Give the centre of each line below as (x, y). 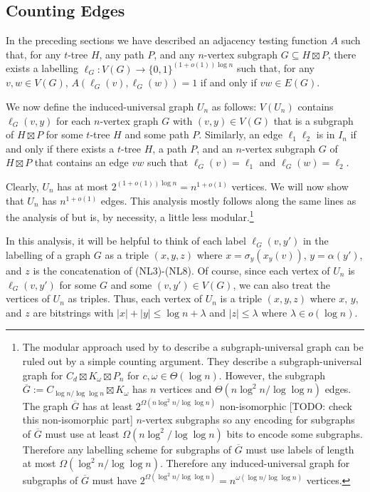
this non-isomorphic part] (78, 420)
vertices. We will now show (290, 186)
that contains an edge (81, 162)
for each (74, 120)
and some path (157, 134)
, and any (174, 54)
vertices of (28, 298)
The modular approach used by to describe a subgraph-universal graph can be (193, 347)
